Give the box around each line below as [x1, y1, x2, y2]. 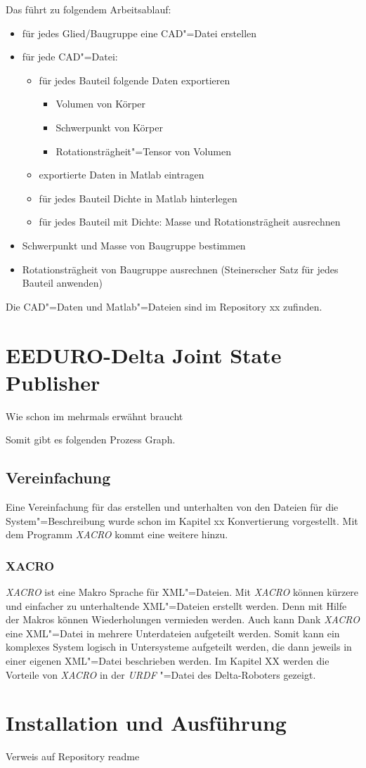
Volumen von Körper [55, 96, 146, 111]
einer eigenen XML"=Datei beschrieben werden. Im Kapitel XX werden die [6, 653, 329, 668]
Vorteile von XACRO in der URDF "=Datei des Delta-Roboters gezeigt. [6, 667, 316, 682]
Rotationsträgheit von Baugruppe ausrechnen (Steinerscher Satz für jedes [22, 261, 339, 276]
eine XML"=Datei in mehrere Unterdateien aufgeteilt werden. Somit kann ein [6, 625, 340, 640]
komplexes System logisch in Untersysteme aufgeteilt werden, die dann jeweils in [6, 639, 352, 654]
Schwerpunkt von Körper [55, 119, 163, 134]
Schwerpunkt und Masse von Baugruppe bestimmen [22, 237, 246, 252]
